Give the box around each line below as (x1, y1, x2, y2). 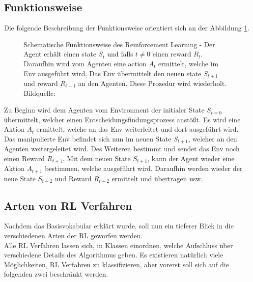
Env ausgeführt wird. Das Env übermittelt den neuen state (24, 68, 201, 78)
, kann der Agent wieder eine (147, 153, 235, 163)
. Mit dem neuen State (62, 153, 131, 163)
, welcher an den (188, 133, 237, 143)
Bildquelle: (24, 88, 56, 98)
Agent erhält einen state (24, 49, 96, 59)
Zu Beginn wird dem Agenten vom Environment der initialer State (4, 105, 205, 115)
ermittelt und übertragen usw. (112, 173, 203, 183)
